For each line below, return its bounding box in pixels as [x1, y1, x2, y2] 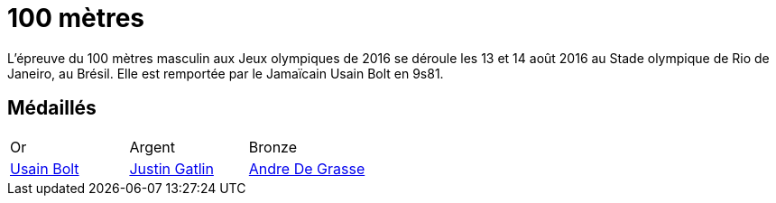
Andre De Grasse [248, 159, 365, 178]
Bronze [248, 137, 298, 156]
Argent [129, 137, 176, 156]
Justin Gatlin [129, 159, 214, 178]
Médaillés [7, 97, 97, 120]
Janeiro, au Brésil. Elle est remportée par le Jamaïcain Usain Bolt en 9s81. [7, 65, 444, 81]
